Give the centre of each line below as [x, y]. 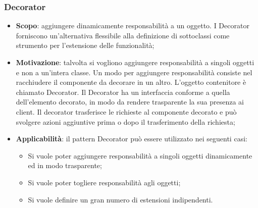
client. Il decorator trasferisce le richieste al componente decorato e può [126, 111]
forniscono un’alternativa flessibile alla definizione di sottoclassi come [123, 35]
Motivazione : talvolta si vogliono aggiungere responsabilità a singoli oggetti [135, 62]
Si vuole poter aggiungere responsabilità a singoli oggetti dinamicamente [140, 155]
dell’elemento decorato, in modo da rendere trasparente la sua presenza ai [130, 102]
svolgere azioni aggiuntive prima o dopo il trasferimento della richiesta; [125, 121]
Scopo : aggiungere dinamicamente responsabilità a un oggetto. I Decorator [133, 25]
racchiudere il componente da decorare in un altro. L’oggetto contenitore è [131, 82]
